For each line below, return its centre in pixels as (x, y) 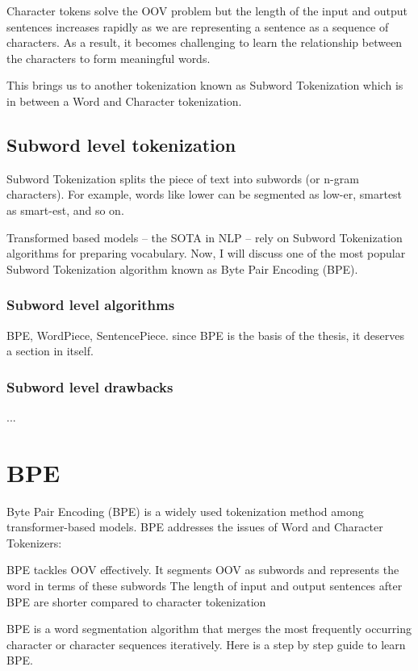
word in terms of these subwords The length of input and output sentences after (205, 586)
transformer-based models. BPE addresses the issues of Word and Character (195, 527)
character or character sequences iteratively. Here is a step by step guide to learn (206, 644)
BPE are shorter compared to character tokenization (136, 601)
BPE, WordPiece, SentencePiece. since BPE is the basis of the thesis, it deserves (205, 335)
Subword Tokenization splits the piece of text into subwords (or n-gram (183, 178)
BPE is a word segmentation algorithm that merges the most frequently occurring (209, 629)
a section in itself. (50, 351)
